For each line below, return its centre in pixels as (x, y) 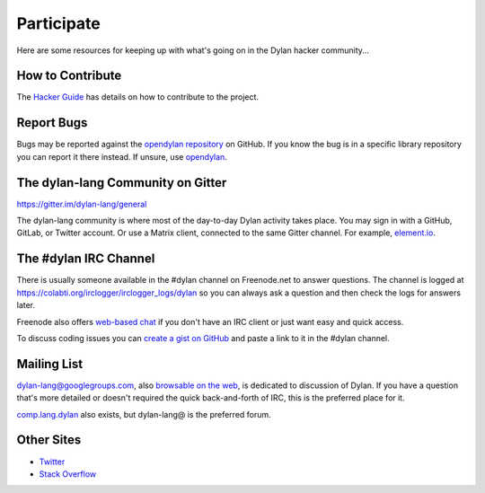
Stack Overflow (68, 474)
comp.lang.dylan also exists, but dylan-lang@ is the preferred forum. (144, 414)
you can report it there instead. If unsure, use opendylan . (122, 156)
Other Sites (49, 440)
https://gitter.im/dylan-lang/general (82, 204)
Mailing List (50, 364)
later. (26, 305)
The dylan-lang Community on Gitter (122, 183)
